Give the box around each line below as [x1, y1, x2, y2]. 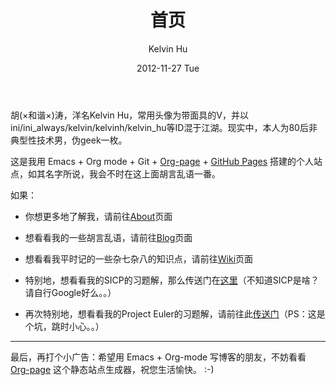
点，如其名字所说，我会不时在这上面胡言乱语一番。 [10, 167, 221, 180]
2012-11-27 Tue [136, 62, 200, 74]
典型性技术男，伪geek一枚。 [10, 134, 128, 146]
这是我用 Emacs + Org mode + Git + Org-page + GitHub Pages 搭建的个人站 [10, 155, 323, 167]
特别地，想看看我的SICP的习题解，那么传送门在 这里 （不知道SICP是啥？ [24, 274, 320, 286]
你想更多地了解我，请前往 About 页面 [24, 210, 173, 222]
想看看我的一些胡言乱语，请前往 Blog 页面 [24, 231, 193, 243]
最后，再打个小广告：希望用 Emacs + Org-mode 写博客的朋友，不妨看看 [10, 351, 307, 363]
